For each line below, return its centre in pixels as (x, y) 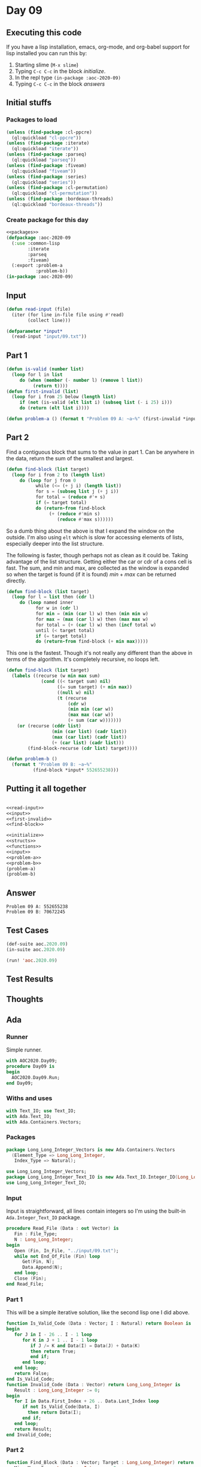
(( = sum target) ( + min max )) (95, 687)
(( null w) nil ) (76, 693)
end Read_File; (25, 1284)
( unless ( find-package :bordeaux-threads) (60, 199)
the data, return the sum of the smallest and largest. (70, 458)
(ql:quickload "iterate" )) (45, 149)
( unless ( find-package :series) (46, 177)
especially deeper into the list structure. (55, 543)
